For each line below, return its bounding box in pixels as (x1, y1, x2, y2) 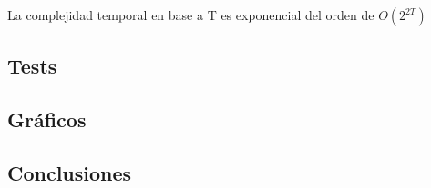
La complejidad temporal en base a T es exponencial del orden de (7, 5, 375, 24)
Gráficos (7, 105, 87, 134)
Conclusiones (7, 158, 132, 186)
